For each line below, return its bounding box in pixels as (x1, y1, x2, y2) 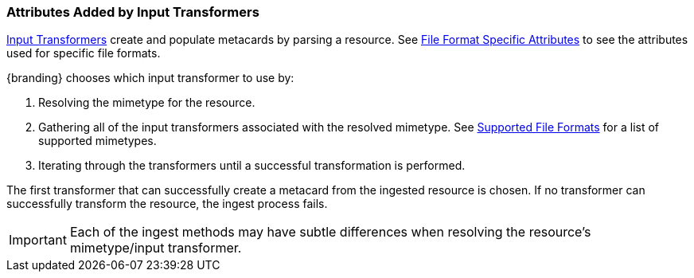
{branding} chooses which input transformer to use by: (6, 71, 294, 85)
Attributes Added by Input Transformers (6, 4, 259, 20)
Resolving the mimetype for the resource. (38, 96, 255, 110)
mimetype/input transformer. (69, 240, 242, 256)
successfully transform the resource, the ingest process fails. (6, 197, 328, 211)
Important (9, 232, 67, 249)
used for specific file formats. (6, 46, 161, 61)
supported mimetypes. (38, 134, 157, 148)
